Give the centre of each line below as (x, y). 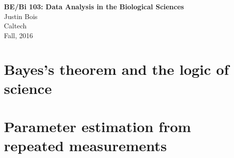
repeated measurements (85, 146)
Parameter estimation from (98, 126)
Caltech (15, 26)
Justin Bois (21, 16)
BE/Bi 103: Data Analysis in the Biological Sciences (94, 6)
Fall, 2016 (19, 35)
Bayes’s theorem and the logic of (117, 69)
